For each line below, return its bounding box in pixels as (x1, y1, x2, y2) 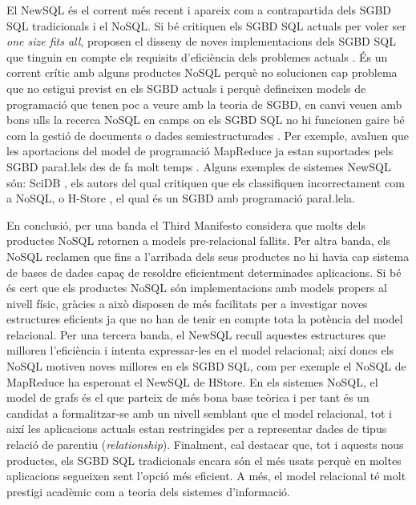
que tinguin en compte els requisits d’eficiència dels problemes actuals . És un (6, 48, 388, 65)
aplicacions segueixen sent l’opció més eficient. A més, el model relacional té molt (6, 467, 406, 484)
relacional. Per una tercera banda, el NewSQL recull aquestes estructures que (6, 326, 386, 343)
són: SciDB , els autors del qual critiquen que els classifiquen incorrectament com (6, 174, 405, 190)
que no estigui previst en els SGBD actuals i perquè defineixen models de (6, 79, 366, 96)
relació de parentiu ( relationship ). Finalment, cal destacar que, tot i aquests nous (6, 436, 404, 453)
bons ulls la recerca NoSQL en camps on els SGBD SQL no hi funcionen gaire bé (6, 111, 405, 128)
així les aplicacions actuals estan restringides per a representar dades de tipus (6, 420, 387, 437)
